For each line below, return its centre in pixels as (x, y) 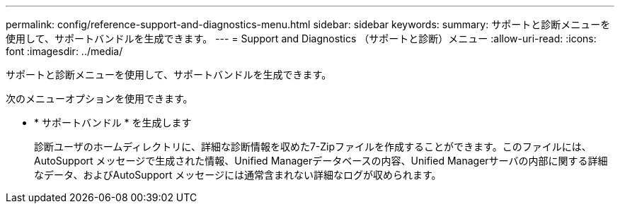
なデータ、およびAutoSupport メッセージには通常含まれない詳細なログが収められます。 (238, 175)
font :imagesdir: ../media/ (64, 51)
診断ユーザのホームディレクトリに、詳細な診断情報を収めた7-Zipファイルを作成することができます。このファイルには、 (313, 147)
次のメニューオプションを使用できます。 (99, 98)
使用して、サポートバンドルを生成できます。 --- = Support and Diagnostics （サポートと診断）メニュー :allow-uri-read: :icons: (301, 38)
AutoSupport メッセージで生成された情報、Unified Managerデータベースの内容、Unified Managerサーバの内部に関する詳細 (321, 161)
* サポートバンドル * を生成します (113, 123)
